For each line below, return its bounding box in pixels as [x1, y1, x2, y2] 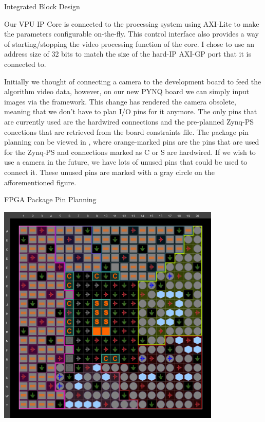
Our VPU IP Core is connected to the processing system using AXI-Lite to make [4, 18, 259, 29]
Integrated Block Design [4, 1, 80, 11]
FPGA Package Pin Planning [4, 194, 97, 205]
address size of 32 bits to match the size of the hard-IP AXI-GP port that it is [4, 48, 251, 59]
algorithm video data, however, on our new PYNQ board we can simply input [4, 86, 250, 97]
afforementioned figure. [4, 177, 77, 187]
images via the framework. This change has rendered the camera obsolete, [4, 96, 236, 107]
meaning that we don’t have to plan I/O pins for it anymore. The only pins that [4, 106, 257, 117]
